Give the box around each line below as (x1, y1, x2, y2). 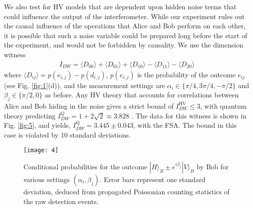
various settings (23, 174, 70, 185)
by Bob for (196, 162, 229, 172)
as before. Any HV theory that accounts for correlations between (44, 90, 239, 100)
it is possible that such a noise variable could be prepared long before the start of (4, 30, 248, 40)
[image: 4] (23, 147, 59, 154)
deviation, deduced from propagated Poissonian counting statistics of (23, 186, 230, 197)
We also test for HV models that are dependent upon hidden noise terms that (4, 1, 237, 11)
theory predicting (4, 110, 56, 120)
